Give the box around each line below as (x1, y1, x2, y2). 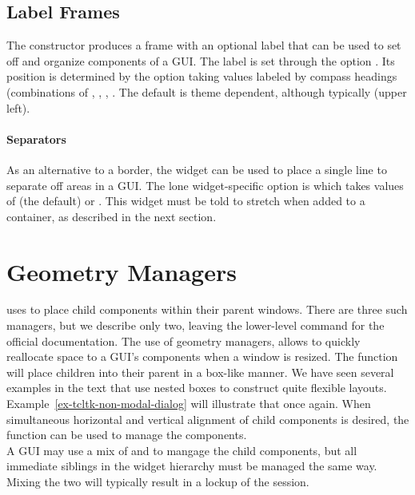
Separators (6, 130, 66, 147)
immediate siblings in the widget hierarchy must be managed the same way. (6, 457, 377, 474)
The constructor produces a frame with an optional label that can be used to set (6, 37, 401, 53)
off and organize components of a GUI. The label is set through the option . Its (6, 52, 395, 69)
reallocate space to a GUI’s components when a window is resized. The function (6, 348, 398, 365)
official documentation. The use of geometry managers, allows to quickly (6, 332, 361, 349)
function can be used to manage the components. (6, 426, 247, 443)
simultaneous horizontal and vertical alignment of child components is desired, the (6, 410, 409, 427)
